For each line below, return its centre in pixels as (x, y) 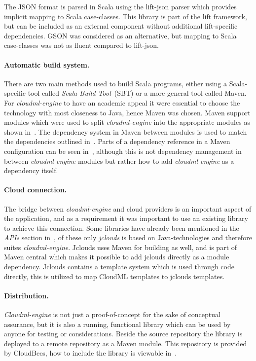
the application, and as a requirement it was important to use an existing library (126, 218)
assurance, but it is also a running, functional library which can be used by (117, 324)
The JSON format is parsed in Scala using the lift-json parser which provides (120, 6)
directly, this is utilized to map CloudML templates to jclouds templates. (114, 276)
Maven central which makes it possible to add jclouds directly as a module (117, 257)
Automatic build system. (47, 64)
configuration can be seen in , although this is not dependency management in (123, 151)
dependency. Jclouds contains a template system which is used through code (119, 267)
